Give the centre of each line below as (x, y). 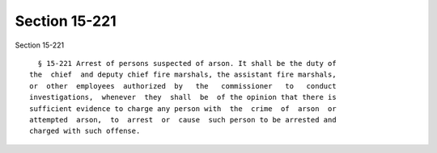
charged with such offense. (85, 131)
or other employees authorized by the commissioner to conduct (183, 86)
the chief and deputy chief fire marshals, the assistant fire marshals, (183, 75)
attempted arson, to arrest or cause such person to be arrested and (183, 120)
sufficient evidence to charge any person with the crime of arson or (183, 108)
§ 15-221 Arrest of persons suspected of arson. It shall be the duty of (187, 63)
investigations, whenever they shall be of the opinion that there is (183, 97)
